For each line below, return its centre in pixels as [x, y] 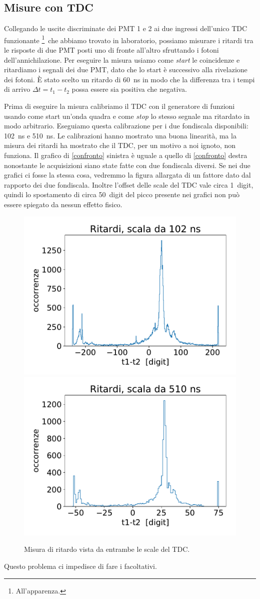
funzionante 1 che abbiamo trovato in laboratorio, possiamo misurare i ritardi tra [129, 39]
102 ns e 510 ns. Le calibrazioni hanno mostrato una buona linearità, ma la [120, 135]
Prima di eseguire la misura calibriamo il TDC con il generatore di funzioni [119, 106]
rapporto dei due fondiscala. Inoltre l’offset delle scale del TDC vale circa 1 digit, [129, 184]
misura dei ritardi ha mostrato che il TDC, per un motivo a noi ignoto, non [120, 145]
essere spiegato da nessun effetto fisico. [63, 204]
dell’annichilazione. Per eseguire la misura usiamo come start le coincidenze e [122, 59]
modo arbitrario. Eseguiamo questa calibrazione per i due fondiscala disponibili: [126, 126]
